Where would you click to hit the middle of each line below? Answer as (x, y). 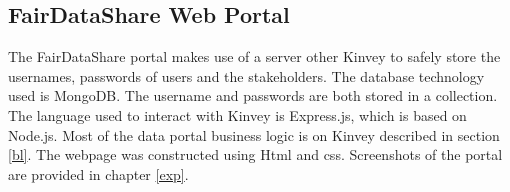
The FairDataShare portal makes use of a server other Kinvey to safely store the (254, 56)
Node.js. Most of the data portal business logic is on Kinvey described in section (254, 134)
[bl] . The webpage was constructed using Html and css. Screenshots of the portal (255, 154)
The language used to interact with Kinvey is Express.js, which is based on (237, 114)
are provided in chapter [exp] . (98, 173)
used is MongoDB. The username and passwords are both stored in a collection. (253, 95)
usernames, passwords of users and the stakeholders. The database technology (246, 75)
